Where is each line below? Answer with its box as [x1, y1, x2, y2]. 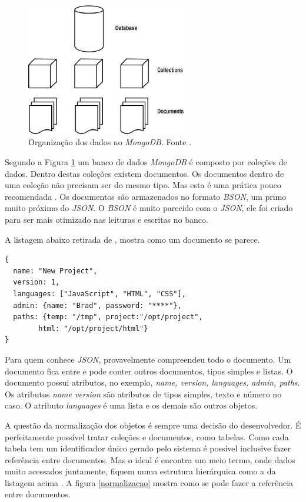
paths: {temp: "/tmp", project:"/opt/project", [13, 313, 203, 322]
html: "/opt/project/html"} [38, 324, 148, 333]
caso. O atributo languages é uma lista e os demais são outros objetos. [5, 399, 258, 411]
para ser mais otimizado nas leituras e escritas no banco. [5, 213, 208, 225]
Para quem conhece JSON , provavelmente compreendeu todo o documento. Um [5, 353, 291, 365]
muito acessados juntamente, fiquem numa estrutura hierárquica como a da [5, 465, 276, 477]
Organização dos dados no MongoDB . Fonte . [28, 136, 192, 148]
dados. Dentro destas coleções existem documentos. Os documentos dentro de [5, 167, 284, 179]
